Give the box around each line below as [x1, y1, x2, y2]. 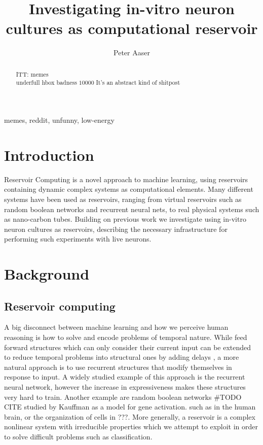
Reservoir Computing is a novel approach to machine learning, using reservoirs [4, 174, 248, 184]
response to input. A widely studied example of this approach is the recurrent [4, 371, 245, 382]
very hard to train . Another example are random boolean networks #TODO [4, 391, 242, 402]
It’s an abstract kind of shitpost [96, 78, 180, 87]
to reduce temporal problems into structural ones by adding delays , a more [4, 352, 239, 362]
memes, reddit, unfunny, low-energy [4, 115, 115, 125]
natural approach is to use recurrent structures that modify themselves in [4, 361, 232, 372]
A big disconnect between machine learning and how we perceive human [4, 322, 229, 332]
